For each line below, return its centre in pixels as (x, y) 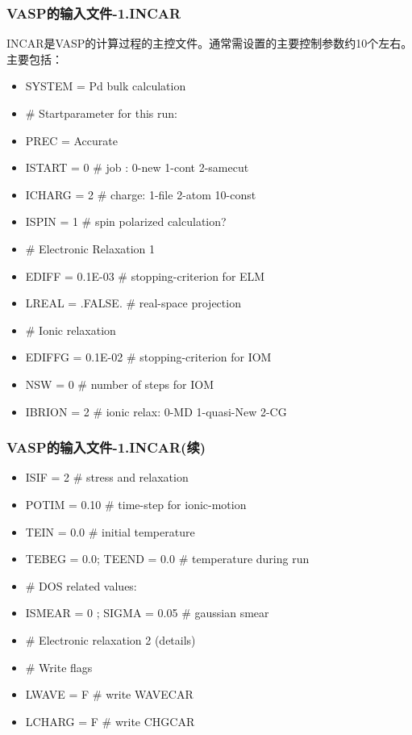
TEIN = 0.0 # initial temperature (110, 531)
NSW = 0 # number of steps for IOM (119, 384)
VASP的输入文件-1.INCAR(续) (106, 447)
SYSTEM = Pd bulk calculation (106, 86)
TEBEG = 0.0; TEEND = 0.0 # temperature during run (167, 559)
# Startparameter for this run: (101, 113)
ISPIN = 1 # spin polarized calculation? (126, 221)
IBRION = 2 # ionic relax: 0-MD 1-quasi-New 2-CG (156, 411)
